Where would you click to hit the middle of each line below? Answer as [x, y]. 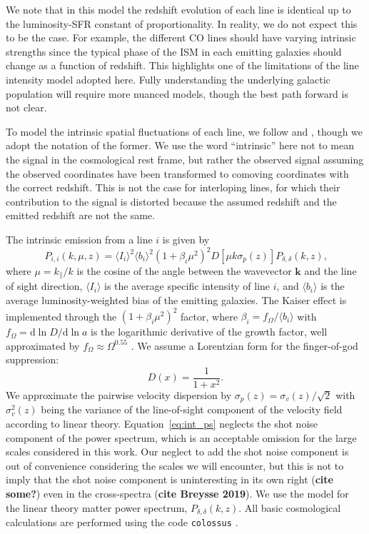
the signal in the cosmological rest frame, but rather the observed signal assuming [185, 159]
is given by [186, 239]
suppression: [32, 359]
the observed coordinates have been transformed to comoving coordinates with [177, 173]
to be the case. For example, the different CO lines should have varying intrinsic [181, 37]
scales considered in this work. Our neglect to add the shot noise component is [177, 452]
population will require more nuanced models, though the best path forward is [177, 93]
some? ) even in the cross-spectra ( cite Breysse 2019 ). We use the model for [177, 493]
